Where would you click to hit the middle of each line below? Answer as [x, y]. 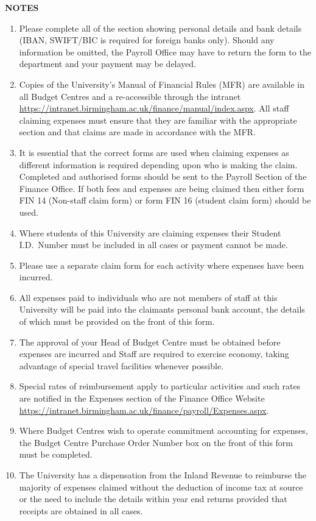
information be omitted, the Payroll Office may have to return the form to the [165, 51]
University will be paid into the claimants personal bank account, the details [162, 309]
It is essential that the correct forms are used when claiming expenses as [154, 152]
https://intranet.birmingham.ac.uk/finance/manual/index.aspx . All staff [154, 108]
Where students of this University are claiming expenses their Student [150, 232]
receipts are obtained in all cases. [81, 510]
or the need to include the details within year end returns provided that [153, 499]
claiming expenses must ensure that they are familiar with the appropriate [158, 120]
